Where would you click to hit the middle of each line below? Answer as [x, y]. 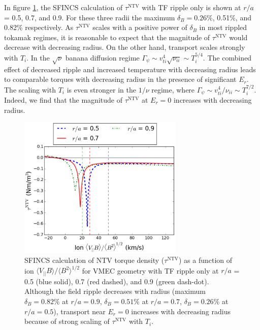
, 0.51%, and [232, 17]
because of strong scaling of [67, 321]
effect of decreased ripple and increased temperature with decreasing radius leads [130, 69]
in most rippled [223, 27]
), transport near [79, 311]
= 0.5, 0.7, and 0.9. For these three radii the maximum [90, 17]
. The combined [227, 57]
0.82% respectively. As [39, 27]
